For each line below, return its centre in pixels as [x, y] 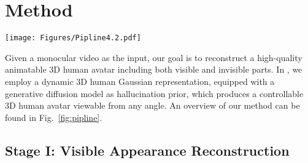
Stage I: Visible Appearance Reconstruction [147, 150]
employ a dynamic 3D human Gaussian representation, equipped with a [140, 81]
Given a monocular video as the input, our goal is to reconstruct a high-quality [154, 57]
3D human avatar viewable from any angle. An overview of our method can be [152, 105]
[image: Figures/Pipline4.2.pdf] [73, 38]
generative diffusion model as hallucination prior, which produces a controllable [154, 93]
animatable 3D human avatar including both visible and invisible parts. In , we [154, 69]
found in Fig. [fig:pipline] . [54, 117]
